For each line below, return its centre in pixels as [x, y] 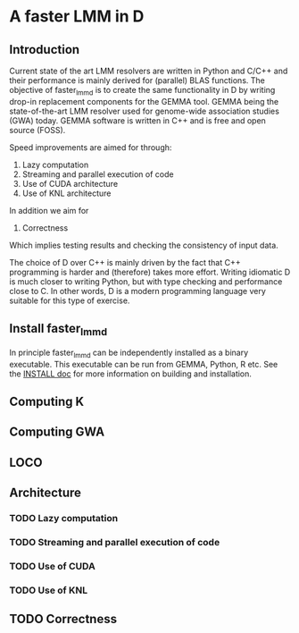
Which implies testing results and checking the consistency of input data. [144, 245]
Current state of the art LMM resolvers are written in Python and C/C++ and [149, 71]
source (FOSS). [37, 130]
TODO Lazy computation [64, 519]
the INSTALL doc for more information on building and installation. [131, 374]
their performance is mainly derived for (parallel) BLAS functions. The [137, 80]
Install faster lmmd [58, 330]
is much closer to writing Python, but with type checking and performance [146, 281]
